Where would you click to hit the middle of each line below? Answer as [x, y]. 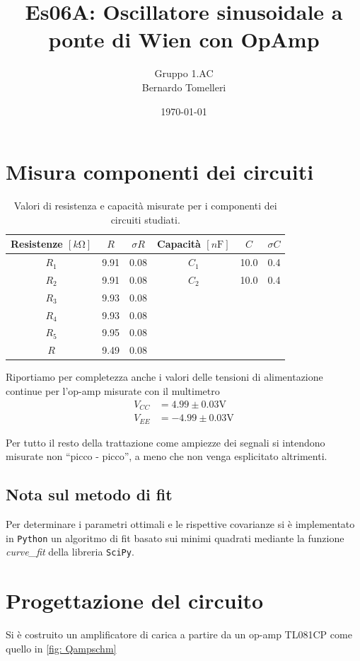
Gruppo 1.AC [184, 73]
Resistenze [37, 244]
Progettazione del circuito [135, 600]
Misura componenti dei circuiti [160, 172]
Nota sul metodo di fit [89, 494]
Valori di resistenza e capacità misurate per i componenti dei [145, 206]
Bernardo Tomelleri [184, 87]
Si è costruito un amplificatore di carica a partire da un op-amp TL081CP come [179, 634]
